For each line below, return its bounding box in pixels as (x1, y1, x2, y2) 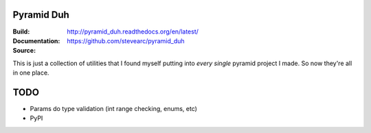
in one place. (12, 69, 49, 77)
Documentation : (12, 36, 60, 45)
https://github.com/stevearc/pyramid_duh (67, 36, 185, 45)
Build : (12, 27, 30, 36)
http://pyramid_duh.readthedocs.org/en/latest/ (67, 27, 199, 36)
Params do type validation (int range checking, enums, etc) (30, 104, 197, 112)
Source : (12, 47, 36, 55)
